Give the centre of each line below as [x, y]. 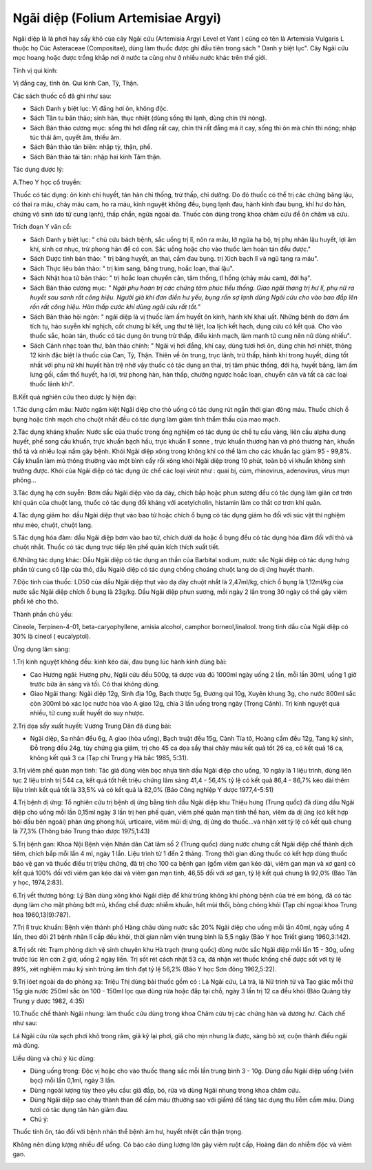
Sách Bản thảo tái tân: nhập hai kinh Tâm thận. [96, 157]
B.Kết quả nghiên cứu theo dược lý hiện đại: [75, 397]
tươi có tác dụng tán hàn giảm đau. [79, 1109]
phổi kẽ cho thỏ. [35, 602]
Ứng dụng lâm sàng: [41, 649]
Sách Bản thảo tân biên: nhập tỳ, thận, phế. [91, 147]
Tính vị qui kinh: [35, 70]
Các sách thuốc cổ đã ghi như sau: [62, 96]
